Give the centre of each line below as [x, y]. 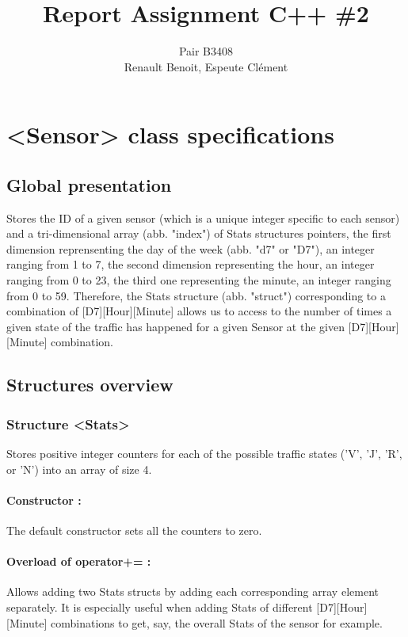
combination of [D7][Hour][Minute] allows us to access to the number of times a [199, 311]
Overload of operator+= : [79, 561]
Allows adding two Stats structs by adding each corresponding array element [193, 591]
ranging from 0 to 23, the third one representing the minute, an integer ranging [199, 280]
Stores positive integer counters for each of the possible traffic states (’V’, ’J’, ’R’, [204, 454]
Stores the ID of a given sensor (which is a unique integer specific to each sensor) [203, 217]
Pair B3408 [206, 51]
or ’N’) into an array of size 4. [79, 469]
